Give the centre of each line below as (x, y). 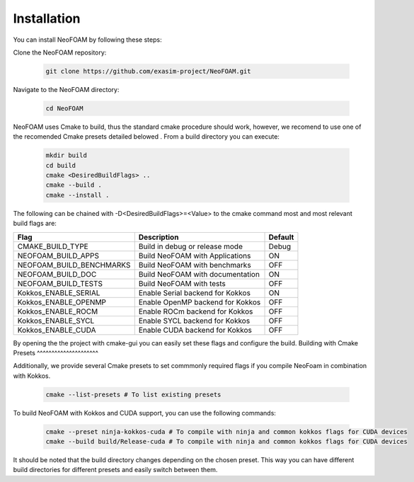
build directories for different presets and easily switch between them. (115, 470)
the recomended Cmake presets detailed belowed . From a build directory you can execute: (146, 137)
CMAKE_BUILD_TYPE (53, 246)
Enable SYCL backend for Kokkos (194, 321)
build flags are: (35, 224)
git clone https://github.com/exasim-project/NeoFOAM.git (148, 71)
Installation (47, 18)
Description (159, 237)
